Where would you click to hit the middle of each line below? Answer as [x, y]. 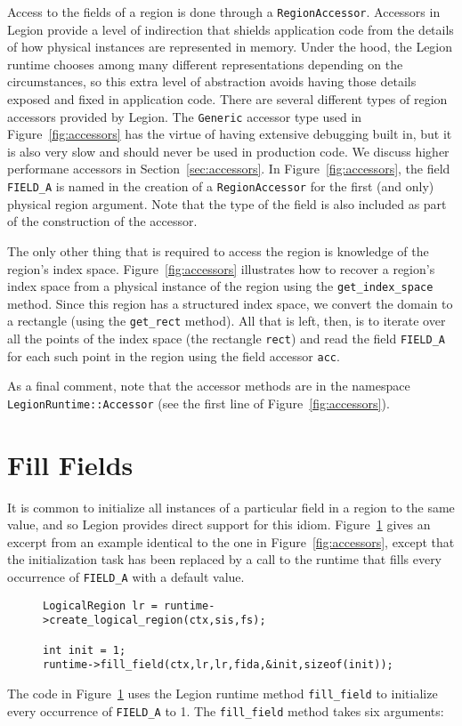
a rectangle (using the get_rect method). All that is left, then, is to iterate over [227, 321]
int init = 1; [85, 650]
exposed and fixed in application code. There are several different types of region [227, 99]
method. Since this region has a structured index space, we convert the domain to [230, 303]
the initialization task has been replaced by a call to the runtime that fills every [225, 559]
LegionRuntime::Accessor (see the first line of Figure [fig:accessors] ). [199, 403]
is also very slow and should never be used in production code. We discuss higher [228, 151]
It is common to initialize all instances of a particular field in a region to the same [231, 507]
